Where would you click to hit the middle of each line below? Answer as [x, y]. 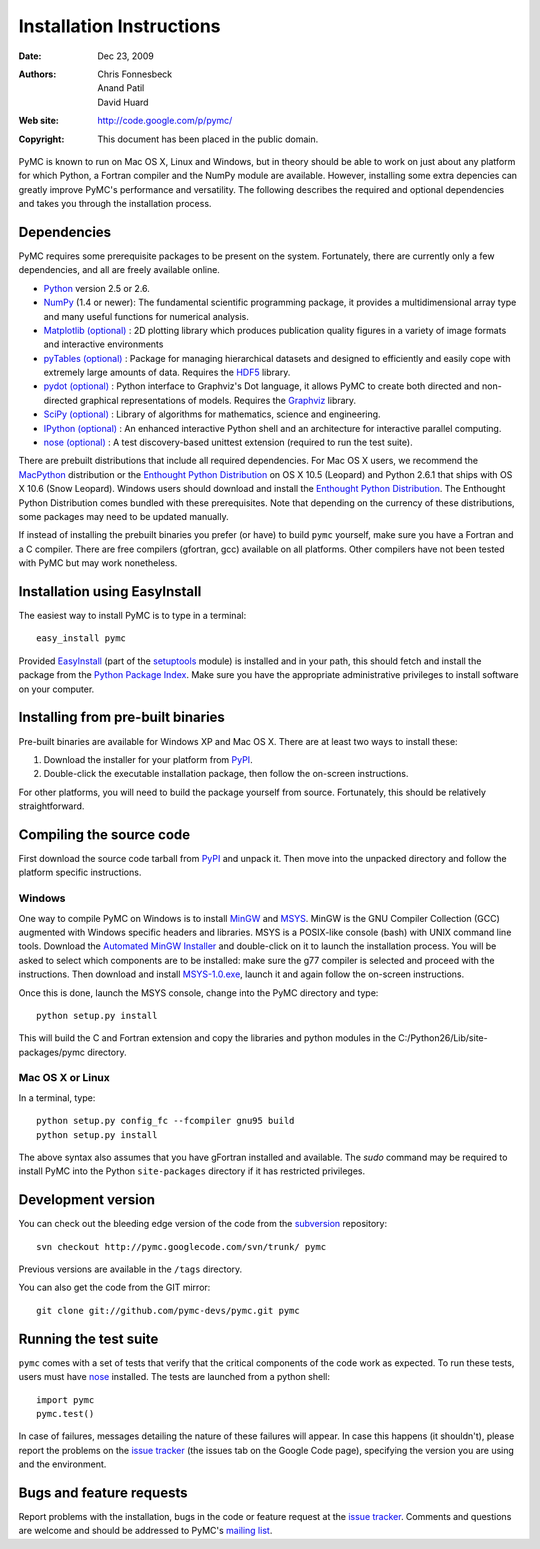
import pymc [65, 1399]
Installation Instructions [119, 26]
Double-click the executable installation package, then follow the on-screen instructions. [226, 774]
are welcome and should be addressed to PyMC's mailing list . [145, 1531]
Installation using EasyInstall [110, 591]
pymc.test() [65, 1413]
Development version [86, 1200]
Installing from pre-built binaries [121, 717]
